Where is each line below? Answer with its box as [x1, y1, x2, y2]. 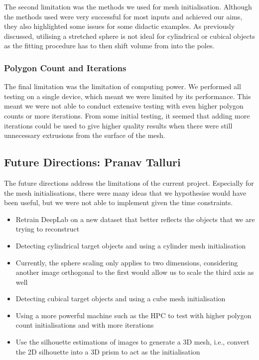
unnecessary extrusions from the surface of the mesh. [4, 130, 165, 140]
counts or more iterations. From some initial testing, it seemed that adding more [4, 110, 250, 120]
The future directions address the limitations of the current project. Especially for [4, 177, 254, 188]
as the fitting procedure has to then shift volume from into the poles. [4, 40, 215, 51]
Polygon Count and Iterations [4, 61, 127, 74]
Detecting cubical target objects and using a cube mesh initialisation [15, 293, 226, 304]
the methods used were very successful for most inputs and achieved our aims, [4, 11, 243, 21]
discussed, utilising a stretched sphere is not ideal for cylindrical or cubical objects [4, 30, 255, 41]
